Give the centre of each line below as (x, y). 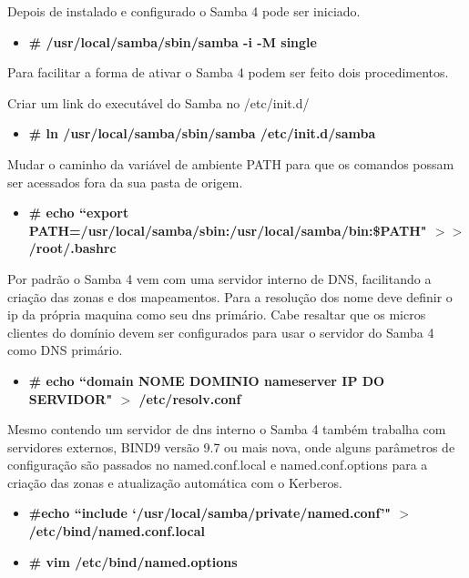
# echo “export (79, 213)
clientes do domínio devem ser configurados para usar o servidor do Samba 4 (221, 332)
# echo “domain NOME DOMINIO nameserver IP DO (207, 380)
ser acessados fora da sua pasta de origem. (125, 182)
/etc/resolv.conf (190, 398)
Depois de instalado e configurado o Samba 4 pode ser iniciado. (184, 11)
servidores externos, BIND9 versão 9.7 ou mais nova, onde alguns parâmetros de (231, 446)
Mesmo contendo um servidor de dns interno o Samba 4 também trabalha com (227, 429)
